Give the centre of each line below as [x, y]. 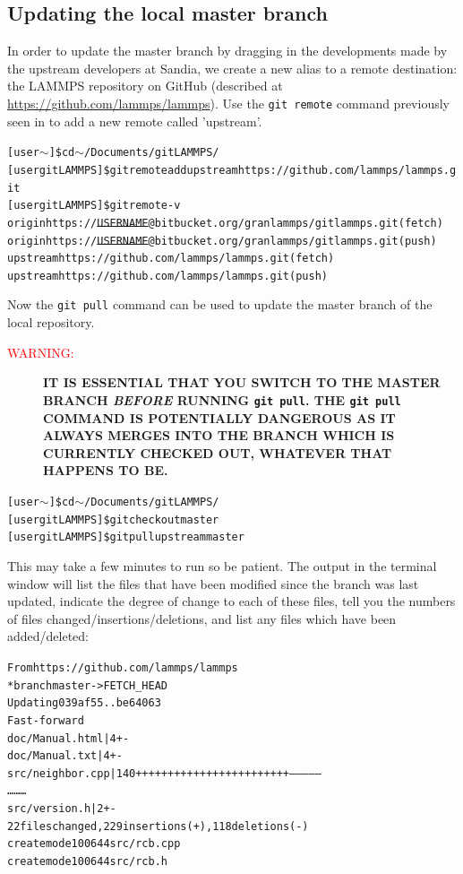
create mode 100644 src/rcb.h [87, 862]
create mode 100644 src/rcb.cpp [94, 844]
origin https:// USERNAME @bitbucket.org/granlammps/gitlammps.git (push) [222, 241]
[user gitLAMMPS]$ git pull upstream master [126, 537]
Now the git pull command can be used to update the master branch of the [220, 304]
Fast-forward [46, 720]
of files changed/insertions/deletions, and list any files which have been [202, 618]
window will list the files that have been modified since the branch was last [213, 583]
